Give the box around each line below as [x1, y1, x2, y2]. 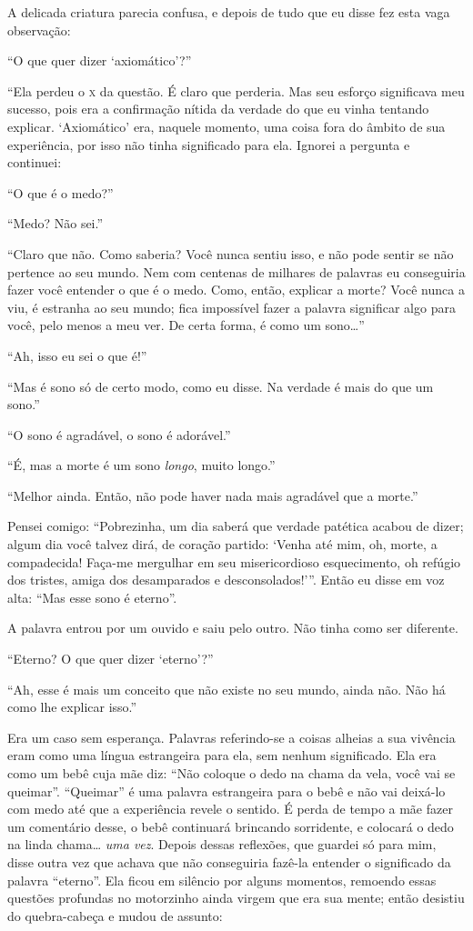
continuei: [7, 153, 62, 172]
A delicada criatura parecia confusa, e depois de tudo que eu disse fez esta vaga [7, 3, 450, 21]
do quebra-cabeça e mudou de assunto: [7, 906, 223, 925]
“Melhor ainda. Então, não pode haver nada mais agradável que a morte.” [7, 486, 418, 505]
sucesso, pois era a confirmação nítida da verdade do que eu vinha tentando [7, 99, 429, 118]
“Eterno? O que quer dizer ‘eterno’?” [7, 649, 214, 668]
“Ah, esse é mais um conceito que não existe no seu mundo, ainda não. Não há [7, 679, 446, 698]
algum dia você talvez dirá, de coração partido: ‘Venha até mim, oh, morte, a [7, 535, 438, 554]
